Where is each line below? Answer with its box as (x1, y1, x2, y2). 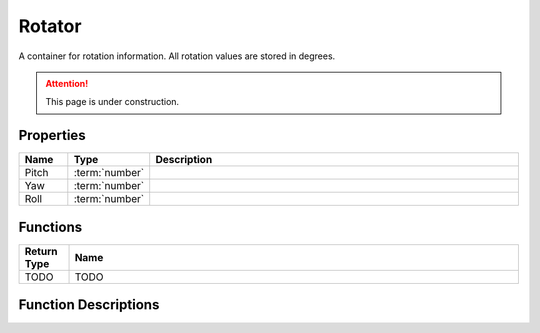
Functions (18, 218, 83, 235)
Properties (18, 127, 86, 144)
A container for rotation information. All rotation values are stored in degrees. (18, 50, 336, 62)
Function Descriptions (18, 296, 160, 314)
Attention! (45, 77, 89, 89)
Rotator (18, 15, 82, 37)
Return (24, 244, 58, 258)
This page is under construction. (45, 96, 180, 108)
